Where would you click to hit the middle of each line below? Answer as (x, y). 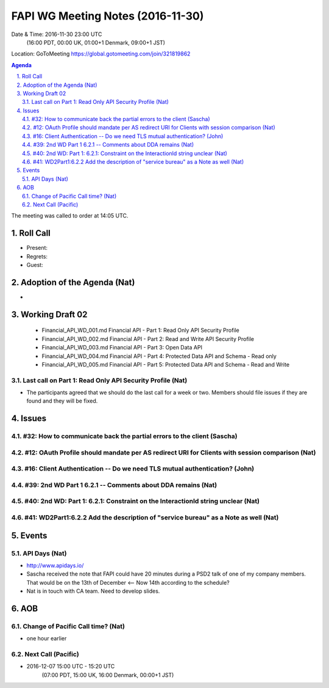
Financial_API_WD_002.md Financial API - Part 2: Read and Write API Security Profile (148, 339)
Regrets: (37, 256)
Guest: (35, 265)
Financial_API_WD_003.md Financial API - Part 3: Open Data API (122, 348)
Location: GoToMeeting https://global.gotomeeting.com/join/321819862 (101, 54)
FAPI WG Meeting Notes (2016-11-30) (108, 16)
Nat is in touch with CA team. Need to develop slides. (93, 591)
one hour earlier (47, 639)
